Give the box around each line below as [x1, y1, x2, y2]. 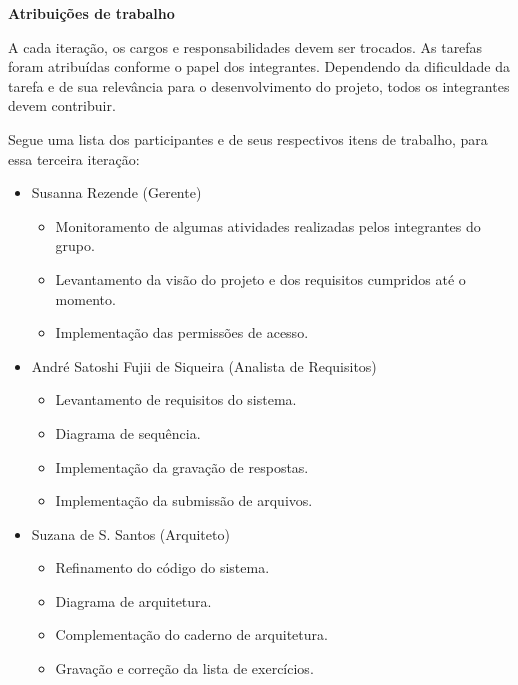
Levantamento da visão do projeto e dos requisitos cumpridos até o [55, 268, 466, 289]
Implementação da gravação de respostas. [55, 456, 309, 477]
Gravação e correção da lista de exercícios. [55, 658, 314, 679]
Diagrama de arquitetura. [55, 590, 212, 611]
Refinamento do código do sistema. [55, 557, 270, 578]
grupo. [55, 235, 95, 256]
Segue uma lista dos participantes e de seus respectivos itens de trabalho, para [8, 128, 488, 149]
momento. [55, 288, 116, 309]
